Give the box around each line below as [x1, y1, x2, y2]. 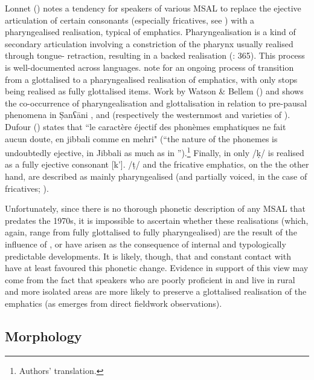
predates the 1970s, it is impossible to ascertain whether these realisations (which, [5, 214, 309, 226]
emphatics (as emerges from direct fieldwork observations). [5, 296, 222, 309]
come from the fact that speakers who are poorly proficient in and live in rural [5, 273, 295, 286]
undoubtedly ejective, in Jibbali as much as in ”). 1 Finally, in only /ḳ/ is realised [5, 145, 304, 159]
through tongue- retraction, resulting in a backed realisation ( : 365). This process [5, 49, 305, 62]
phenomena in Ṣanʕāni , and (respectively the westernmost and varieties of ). [5, 108, 290, 121]
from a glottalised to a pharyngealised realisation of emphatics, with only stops [5, 73, 298, 85]
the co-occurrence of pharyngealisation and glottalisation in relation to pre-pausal [5, 96, 307, 109]
